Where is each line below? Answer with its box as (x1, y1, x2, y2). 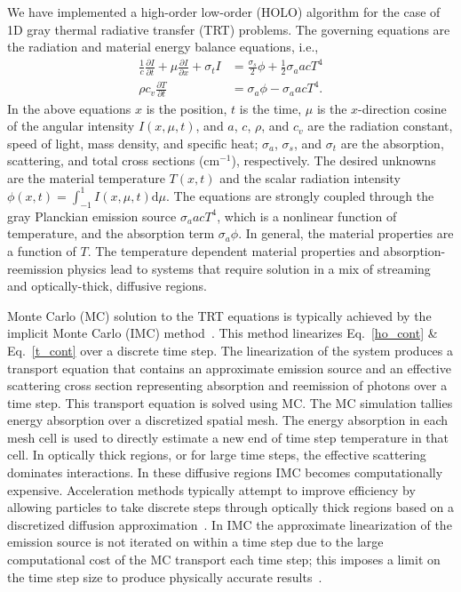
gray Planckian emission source (7, 206, 177, 225)
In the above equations (7, 99, 131, 117)
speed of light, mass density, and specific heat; (7, 133, 258, 152)
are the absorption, (340, 133, 444, 152)
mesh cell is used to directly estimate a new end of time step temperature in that (7, 428, 449, 446)
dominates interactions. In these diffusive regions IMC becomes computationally (7, 463, 443, 482)
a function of (7, 241, 76, 260)
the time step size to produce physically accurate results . (7, 567, 322, 586)
